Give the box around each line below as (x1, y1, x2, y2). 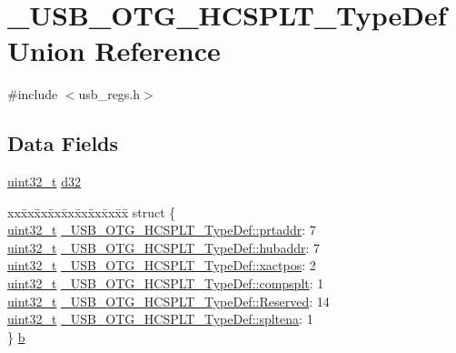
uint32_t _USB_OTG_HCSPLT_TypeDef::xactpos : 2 (7, 256, 316, 275)
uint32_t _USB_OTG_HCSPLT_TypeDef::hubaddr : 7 (7, 237, 321, 257)
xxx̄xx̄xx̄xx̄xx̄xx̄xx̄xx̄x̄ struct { (7, 202, 176, 221)
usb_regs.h (78, 85, 141, 104)
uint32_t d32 (7, 172, 81, 191)
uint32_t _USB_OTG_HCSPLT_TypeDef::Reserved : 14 (7, 291, 330, 310)
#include (7, 85, 58, 104)
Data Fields (7, 129, 119, 157)
